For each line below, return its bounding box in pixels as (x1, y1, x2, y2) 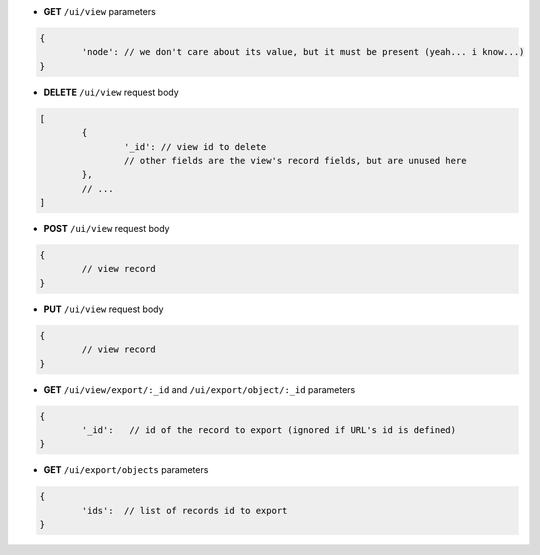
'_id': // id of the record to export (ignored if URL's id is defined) (81, 424, 457, 435)
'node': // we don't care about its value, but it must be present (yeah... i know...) (81, 46, 525, 58)
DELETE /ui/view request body (43, 86, 179, 98)
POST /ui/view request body (43, 223, 170, 235)
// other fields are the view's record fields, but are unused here (123, 155, 467, 166)
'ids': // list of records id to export (81, 505, 288, 516)
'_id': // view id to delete (123, 141, 267, 152)
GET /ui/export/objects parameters (43, 464, 209, 476)
